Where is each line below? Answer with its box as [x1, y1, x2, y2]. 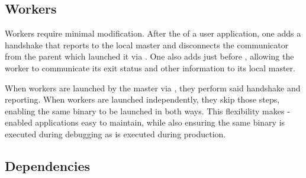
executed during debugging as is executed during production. [5, 127, 226, 140]
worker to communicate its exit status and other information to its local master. [5, 61, 295, 74]
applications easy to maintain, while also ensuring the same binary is [35, 116, 285, 128]
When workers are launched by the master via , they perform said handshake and [5, 81, 301, 94]
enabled [5, 116, 33, 128]
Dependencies [5, 156, 91, 174]
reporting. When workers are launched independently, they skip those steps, [5, 93, 280, 106]
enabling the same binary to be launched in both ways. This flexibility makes [5, 104, 285, 117]
